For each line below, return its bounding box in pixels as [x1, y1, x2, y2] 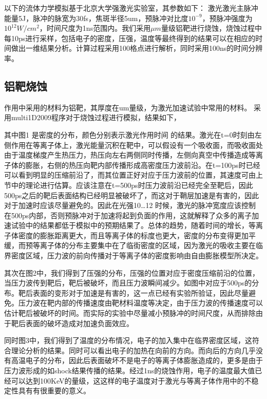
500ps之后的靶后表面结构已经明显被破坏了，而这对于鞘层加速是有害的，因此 [4, 189, 259, 200]
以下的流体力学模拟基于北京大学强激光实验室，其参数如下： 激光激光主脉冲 [4, 3, 258, 13]
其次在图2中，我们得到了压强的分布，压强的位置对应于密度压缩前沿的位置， [4, 267, 259, 278]
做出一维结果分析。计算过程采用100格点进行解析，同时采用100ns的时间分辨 [11, 43, 263, 53]
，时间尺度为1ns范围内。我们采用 [39, 23, 151, 33]
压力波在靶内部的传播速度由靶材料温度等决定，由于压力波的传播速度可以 [18, 297, 263, 308]
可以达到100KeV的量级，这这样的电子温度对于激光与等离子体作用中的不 [11, 375, 252, 386]
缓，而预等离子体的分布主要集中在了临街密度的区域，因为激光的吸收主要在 [4, 240, 256, 251]
